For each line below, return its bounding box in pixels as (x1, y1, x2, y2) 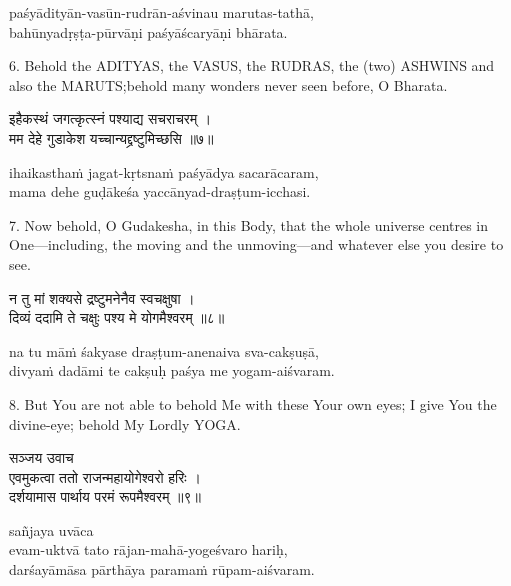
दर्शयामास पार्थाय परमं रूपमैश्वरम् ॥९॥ (9, 486, 202, 507)
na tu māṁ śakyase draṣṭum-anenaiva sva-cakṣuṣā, (9, 340, 320, 361)
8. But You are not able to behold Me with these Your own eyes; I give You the (9, 393, 497, 414)
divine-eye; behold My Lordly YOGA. (9, 413, 241, 434)
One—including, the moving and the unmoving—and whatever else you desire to (9, 234, 504, 255)
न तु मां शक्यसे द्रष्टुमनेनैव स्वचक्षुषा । (9, 287, 195, 308)
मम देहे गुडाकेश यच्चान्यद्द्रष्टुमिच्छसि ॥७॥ (9, 127, 214, 148)
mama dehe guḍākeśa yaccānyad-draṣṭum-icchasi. (9, 181, 311, 202)
